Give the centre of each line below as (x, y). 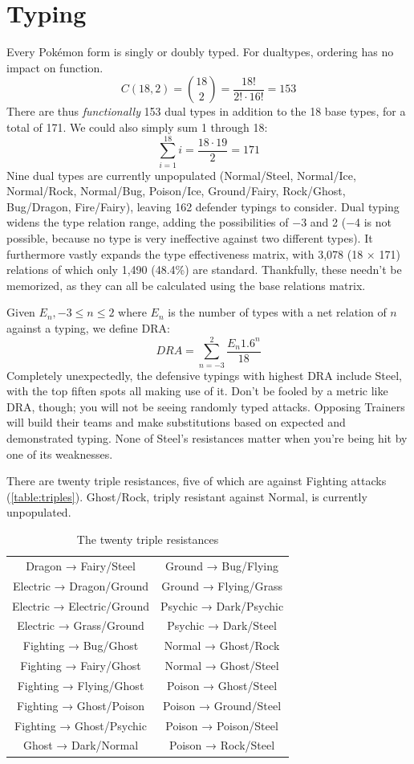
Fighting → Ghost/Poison (81, 705)
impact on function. (55, 67)
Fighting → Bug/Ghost (81, 646)
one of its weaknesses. (60, 453)
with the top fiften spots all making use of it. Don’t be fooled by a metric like (197, 391)
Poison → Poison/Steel (222, 725)
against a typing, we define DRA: (88, 327)
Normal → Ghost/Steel (222, 666)
